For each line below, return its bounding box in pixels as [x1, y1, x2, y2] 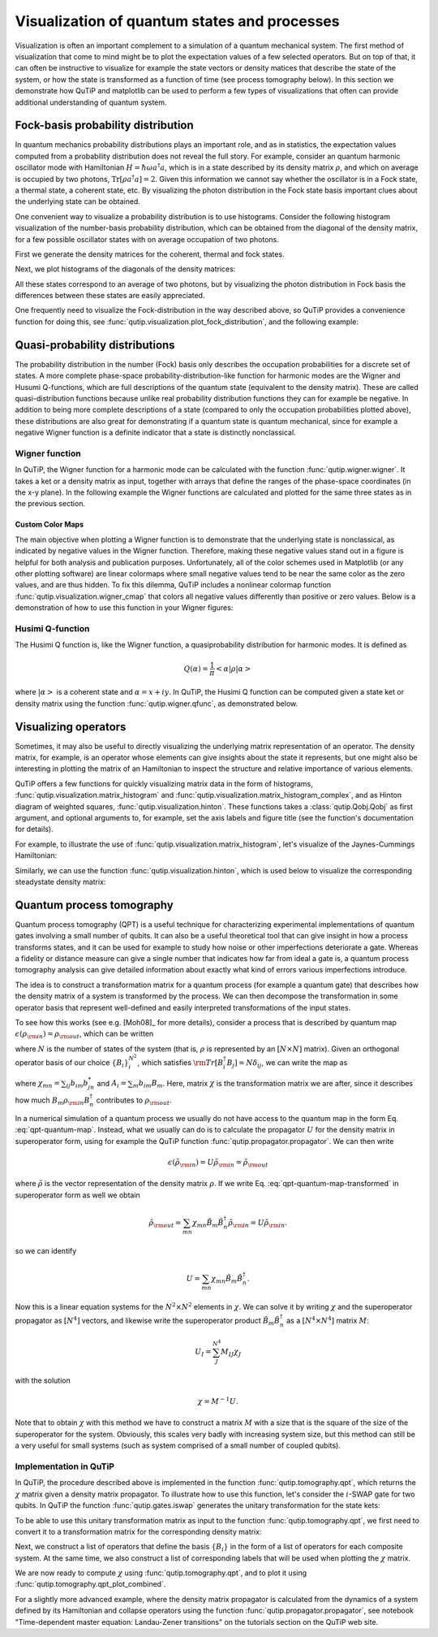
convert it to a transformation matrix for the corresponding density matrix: [15, 1527, 262, 1536]
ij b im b [66, 1079, 88, 1090]
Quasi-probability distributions [15, 338, 175, 352]
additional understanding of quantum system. [15, 97, 167, 107]
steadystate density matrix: [15, 877, 106, 886]
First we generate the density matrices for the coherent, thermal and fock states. [15, 249, 285, 259]
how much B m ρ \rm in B [15, 1095, 90, 1106]
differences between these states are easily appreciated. [15, 291, 205, 301]
